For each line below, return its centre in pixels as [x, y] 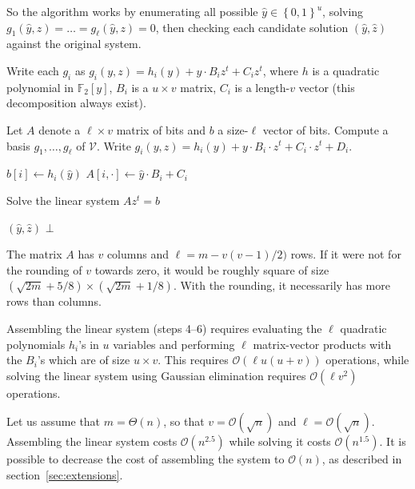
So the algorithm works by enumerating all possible [132, 11]
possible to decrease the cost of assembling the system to [146, 459]
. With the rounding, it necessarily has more [281, 285]
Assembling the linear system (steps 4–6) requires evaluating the [164, 328]
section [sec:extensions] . [65, 474]
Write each [33, 70]
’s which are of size [84, 360]
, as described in [362, 459]
